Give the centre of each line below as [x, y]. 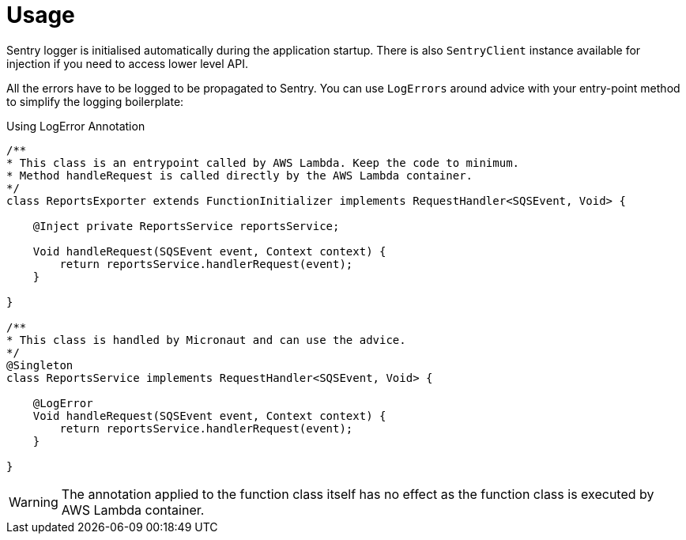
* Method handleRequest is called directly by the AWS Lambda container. [240, 175]
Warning [34, 502]
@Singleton [40, 365]
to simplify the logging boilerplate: [95, 101]
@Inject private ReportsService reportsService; [186, 226]
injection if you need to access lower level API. [127, 63]
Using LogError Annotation [76, 126]
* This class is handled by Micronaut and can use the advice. [206, 340]
